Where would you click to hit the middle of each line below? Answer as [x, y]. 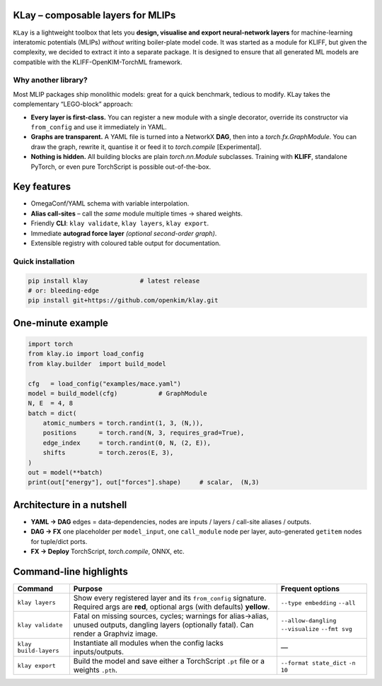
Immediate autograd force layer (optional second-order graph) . [124, 233]
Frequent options [310, 589]
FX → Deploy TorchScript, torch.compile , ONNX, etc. [108, 552]
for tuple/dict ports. [59, 541]
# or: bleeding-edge [63, 290]
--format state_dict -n [318, 663]
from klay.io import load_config [86, 354]
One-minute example [61, 323]
